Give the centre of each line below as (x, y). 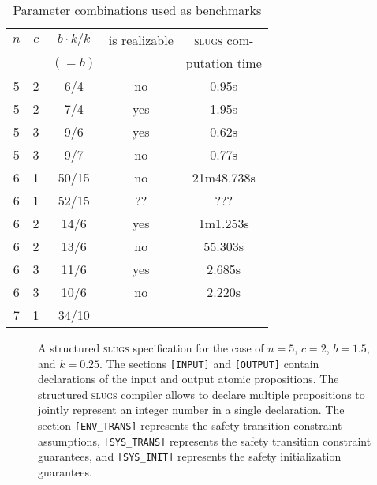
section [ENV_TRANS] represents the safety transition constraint (190, 425)
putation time (224, 63)
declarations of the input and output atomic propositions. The (188, 379)
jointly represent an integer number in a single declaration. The (191, 410)
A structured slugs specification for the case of (151, 348)
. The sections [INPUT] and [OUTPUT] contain (209, 363)
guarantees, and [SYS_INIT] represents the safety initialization (190, 456)
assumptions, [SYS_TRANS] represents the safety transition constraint (205, 440)
